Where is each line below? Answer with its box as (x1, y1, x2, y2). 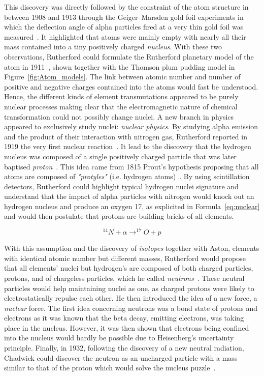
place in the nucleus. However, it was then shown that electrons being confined (4, 322, 249, 333)
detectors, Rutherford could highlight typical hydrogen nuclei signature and (4, 181, 239, 191)
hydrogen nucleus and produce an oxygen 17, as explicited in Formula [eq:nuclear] (4, 200, 260, 211)
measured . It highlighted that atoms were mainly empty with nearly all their (4, 31, 246, 42)
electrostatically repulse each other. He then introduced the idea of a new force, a (4, 293, 257, 303)
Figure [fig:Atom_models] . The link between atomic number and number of (4, 71, 241, 82)
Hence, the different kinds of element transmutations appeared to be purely (4, 91, 239, 102)
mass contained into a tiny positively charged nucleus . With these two (4, 41, 222, 52)
